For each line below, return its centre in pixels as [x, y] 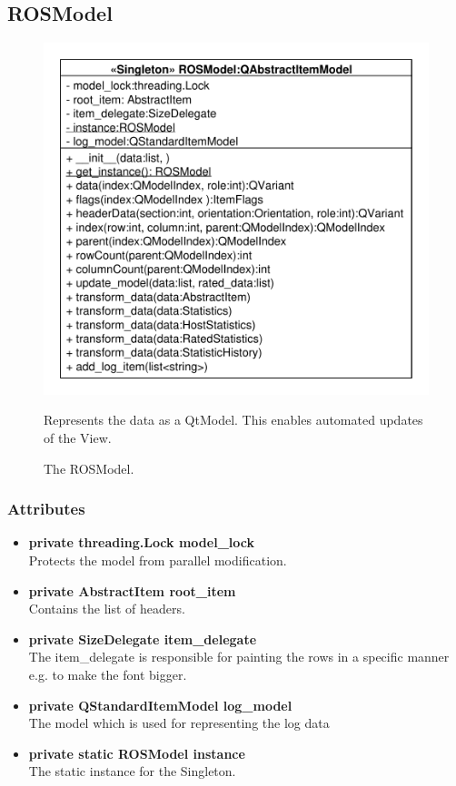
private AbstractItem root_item [132, 590]
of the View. [78, 438]
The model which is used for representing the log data [179, 723]
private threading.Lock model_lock [141, 542]
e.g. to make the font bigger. [108, 675]
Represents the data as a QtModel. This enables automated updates [233, 420]
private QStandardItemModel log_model [160, 705]
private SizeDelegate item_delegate [143, 639]
